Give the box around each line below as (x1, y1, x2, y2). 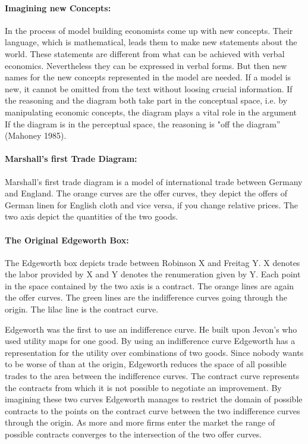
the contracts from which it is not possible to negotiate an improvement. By (5, 381, 282, 393)
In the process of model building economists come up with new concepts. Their (5, 24, 293, 36)
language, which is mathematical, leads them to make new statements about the (5, 36, 297, 48)
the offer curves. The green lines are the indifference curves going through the (5, 291, 287, 304)
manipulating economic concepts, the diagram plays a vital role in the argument (5, 105, 297, 118)
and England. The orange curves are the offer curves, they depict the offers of (5, 187, 288, 199)
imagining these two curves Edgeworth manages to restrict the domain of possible (5, 393, 303, 405)
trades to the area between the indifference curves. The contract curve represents (5, 370, 300, 382)
